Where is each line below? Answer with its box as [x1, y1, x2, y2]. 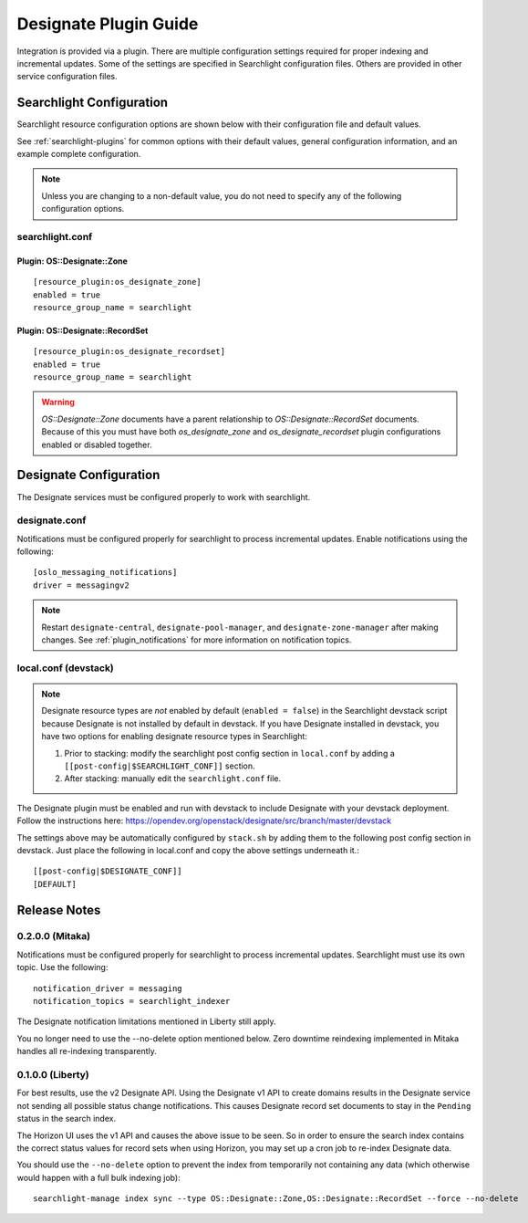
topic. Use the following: [16, 962, 109, 973]
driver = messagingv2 [33, 580, 129, 591]
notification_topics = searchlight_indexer [33, 996, 231, 1007]
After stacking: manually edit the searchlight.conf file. [64, 773, 282, 784]
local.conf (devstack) [16, 662, 114, 674]
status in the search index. [16, 1113, 117, 1124]
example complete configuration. [16, 149, 141, 160]
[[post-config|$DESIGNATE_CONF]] [33, 866, 182, 876]
